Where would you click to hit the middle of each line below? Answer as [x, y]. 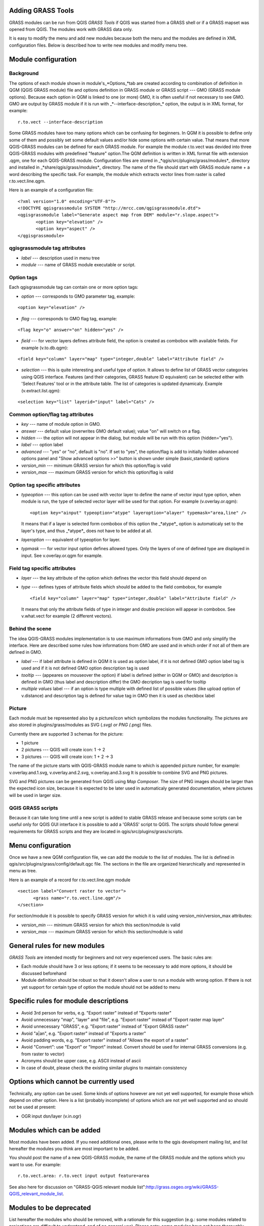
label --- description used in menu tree [61, 258]
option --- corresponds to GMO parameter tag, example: [78, 296]
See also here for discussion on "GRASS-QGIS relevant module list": [78, 1187]
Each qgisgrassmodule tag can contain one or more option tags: [74, 287]
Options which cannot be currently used [72, 1082]
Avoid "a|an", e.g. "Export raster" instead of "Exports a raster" [84, 1033]
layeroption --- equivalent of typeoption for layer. [71, 539]
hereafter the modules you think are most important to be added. [74, 1149]
